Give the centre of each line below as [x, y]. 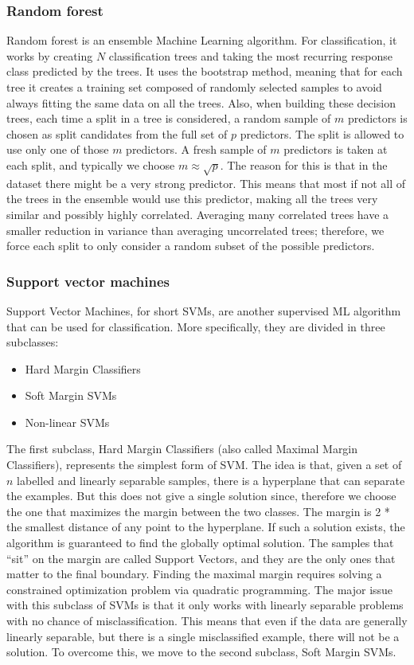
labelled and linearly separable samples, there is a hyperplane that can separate [211, 480]
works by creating [50, 55]
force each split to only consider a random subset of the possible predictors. [191, 246]
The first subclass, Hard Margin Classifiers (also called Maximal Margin [182, 449]
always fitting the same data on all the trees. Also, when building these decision [201, 102]
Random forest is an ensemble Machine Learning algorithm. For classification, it [202, 40]
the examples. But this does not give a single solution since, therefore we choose [201, 496]
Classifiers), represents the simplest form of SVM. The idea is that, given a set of [204, 465]
